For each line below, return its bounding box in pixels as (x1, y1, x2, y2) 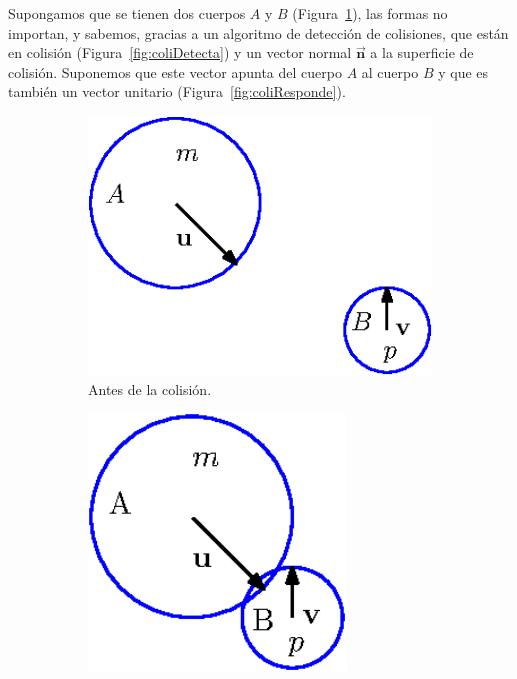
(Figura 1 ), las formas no (292, 3, 448, 23)
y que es (438, 61, 489, 82)
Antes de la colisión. (88, 378, 212, 399)
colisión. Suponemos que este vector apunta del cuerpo (8, 61, 342, 82)
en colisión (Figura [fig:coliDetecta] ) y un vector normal (8, 42, 352, 63)
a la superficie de (370, 42, 474, 63)
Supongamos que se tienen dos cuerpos (8, 3, 246, 23)
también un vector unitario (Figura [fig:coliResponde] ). (8, 81, 346, 102)
